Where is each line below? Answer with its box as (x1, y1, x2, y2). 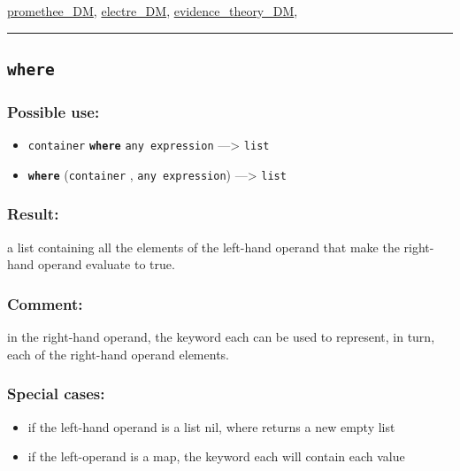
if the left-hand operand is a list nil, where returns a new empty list (27, 417, 395, 436)
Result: (7, 203, 59, 225)
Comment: (7, 292, 83, 314)
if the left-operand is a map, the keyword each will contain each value (27, 447, 405, 466)
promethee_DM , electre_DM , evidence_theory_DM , (7, 2, 298, 19)
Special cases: (7, 382, 105, 405)
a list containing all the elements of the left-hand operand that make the (7, 237, 400, 256)
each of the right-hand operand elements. (7, 344, 229, 363)
